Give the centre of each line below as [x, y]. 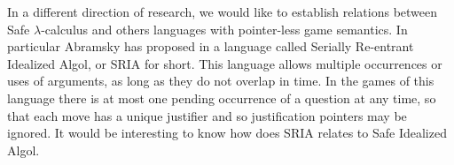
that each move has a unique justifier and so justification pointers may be [207, 115]
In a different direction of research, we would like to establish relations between [223, 11]
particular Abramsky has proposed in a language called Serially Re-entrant [211, 46]
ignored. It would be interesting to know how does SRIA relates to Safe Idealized [227, 133]
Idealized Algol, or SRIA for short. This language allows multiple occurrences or [225, 63]
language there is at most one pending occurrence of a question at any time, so [222, 97]
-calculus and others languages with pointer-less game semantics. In [224, 29]
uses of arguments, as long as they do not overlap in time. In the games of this [221, 81]
